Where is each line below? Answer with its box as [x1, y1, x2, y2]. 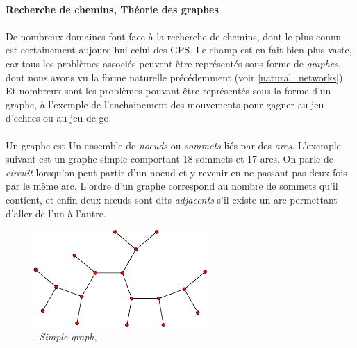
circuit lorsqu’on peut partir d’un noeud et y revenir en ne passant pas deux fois [6, 165, 347, 179]
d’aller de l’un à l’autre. [6, 206, 106, 220]
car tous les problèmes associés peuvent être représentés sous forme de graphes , [6, 56, 341, 70]
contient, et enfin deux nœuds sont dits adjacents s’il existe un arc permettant [6, 192, 338, 206]
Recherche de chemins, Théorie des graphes [6, 1, 219, 16]
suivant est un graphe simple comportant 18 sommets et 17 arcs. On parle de [6, 151, 333, 166]
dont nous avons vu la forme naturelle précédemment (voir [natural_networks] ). [6, 69, 346, 84]
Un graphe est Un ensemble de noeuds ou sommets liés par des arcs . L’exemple [6, 138, 341, 152]
